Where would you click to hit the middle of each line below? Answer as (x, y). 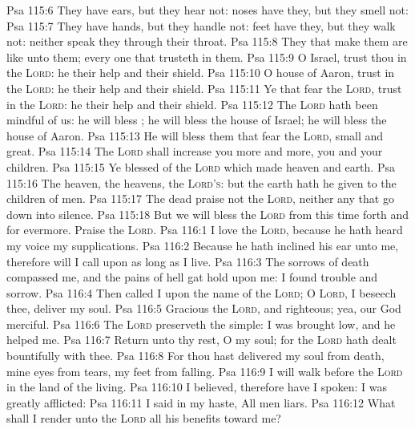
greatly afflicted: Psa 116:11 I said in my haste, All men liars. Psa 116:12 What (201, 402)
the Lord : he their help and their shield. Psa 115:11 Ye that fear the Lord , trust (204, 88)
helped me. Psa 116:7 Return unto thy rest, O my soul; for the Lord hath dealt (201, 340)
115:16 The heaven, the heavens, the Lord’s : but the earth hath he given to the (201, 182)
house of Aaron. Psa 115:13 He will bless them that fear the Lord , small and (195, 135)
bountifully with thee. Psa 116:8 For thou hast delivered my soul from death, (195, 356)
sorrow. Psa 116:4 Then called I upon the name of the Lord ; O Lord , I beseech (201, 292)
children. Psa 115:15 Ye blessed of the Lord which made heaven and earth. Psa (201, 166)
